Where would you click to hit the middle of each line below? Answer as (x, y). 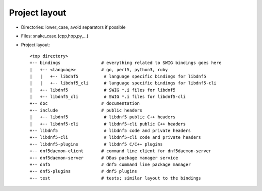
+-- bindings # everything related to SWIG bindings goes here (126, 63)
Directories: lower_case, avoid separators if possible (73, 27)
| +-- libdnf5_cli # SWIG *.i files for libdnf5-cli (108, 97)
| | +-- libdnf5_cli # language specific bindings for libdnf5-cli (123, 83)
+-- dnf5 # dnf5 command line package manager (110, 164)
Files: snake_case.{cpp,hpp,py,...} (55, 36)
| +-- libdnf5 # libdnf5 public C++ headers (103, 117)
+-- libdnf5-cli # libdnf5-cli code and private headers (115, 137)
